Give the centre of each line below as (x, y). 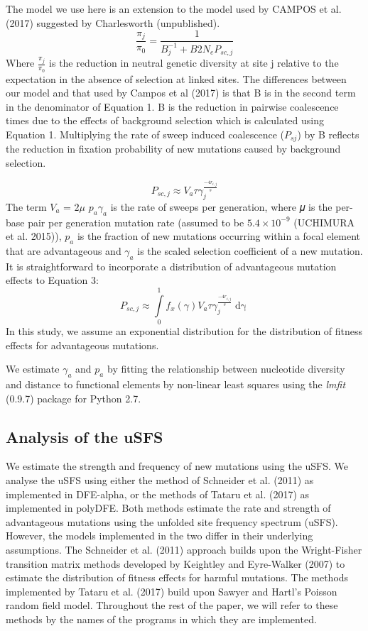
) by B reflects (328, 134)
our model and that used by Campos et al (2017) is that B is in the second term (181, 93)
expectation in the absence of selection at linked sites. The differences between (176, 78)
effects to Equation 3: (52, 280)
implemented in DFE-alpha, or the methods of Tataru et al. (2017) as (158, 494)
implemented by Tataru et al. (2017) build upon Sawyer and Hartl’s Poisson (172, 591)
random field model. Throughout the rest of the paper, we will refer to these (172, 605)
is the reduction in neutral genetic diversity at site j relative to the (194, 63)
